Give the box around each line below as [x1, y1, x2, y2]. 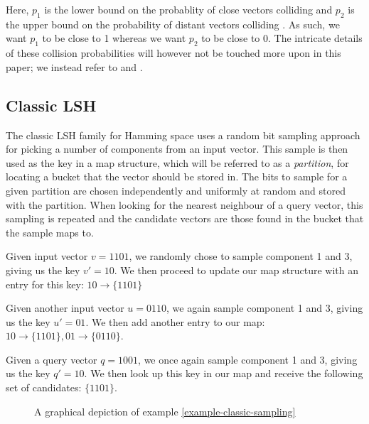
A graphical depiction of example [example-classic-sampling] [34, 403, 296, 418]
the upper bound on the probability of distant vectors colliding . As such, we [6, 16, 340, 31]
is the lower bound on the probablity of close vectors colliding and [44, 2, 333, 16]
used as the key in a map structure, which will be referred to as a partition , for [6, 155, 349, 170]
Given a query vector [6, 352, 97, 366]
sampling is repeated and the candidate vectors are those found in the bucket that [6, 211, 364, 226]
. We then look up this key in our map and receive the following [84, 366, 363, 381]
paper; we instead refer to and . [6, 59, 143, 74]
